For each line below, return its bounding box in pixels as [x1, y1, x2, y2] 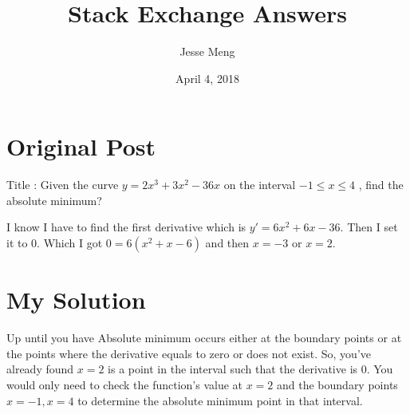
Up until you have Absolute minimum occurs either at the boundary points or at [6, 329, 402, 346]
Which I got [43, 235, 103, 251]
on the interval [223, 176, 296, 193]
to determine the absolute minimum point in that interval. [77, 392, 363, 408]
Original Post [6, 130, 156, 163]
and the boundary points [277, 376, 398, 392]
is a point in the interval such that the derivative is [108, 361, 358, 377]
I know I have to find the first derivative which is [6, 219, 246, 235]
